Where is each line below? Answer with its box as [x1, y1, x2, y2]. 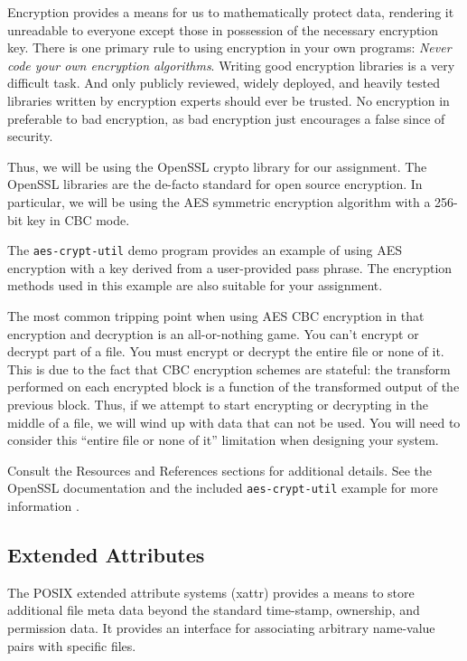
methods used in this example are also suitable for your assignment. [7, 276, 383, 295]
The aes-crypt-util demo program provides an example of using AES [7, 241, 403, 260]
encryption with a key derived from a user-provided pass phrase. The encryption [7, 258, 453, 277]
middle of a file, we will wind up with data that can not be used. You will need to [7, 412, 461, 431]
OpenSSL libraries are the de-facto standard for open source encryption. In [7, 175, 423, 194]
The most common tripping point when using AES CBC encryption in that [7, 306, 425, 325]
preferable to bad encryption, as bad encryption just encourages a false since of [7, 109, 445, 127]
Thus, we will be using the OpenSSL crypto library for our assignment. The [7, 156, 427, 175]
